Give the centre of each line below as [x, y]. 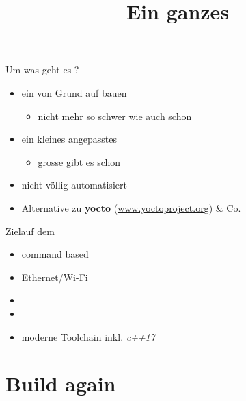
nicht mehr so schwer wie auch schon [115, 116]
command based [55, 254]
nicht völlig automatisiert [74, 185]
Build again [61, 384]
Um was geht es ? [42, 70]
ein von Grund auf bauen [74, 92]
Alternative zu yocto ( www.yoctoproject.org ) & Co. [131, 207]
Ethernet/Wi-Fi [55, 277]
